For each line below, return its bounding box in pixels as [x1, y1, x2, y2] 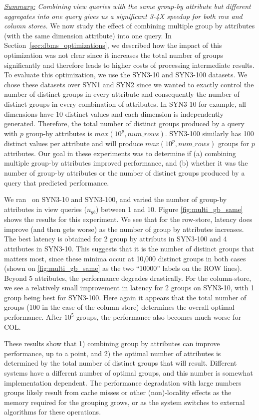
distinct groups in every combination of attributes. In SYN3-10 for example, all [4, 98, 246, 109]
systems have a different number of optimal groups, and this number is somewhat [4, 368, 253, 378]
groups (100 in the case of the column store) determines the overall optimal [4, 302, 235, 312]
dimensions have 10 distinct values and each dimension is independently [4, 108, 224, 119]
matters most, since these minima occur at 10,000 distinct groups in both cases [4, 253, 246, 263]
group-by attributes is [25, 128, 92, 138]
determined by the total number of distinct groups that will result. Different [4, 358, 237, 368]
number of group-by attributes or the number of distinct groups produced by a [4, 167, 245, 178]
